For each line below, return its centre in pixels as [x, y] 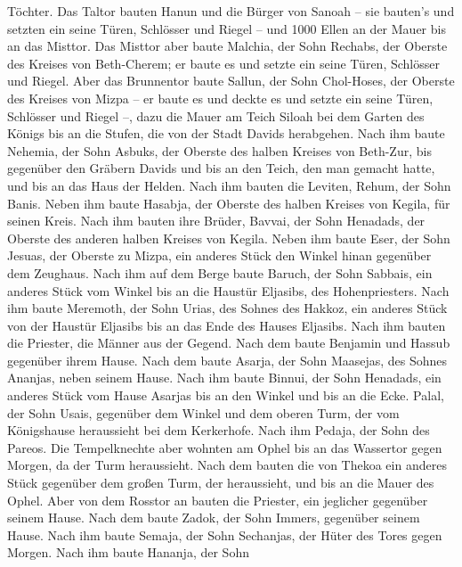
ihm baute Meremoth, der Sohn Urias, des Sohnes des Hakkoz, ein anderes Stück [227, 308]
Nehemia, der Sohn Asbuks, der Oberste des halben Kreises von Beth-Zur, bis [219, 150]
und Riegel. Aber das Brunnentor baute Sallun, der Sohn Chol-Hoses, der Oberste [231, 81]
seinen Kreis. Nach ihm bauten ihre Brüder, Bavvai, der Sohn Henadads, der [216, 221]
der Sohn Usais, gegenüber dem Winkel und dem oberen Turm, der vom [203, 412]
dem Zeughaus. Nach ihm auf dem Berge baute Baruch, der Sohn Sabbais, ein [220, 272]
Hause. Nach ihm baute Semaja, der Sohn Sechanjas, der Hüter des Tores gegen [225, 534]
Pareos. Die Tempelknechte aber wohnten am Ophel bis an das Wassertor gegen [225, 447]
